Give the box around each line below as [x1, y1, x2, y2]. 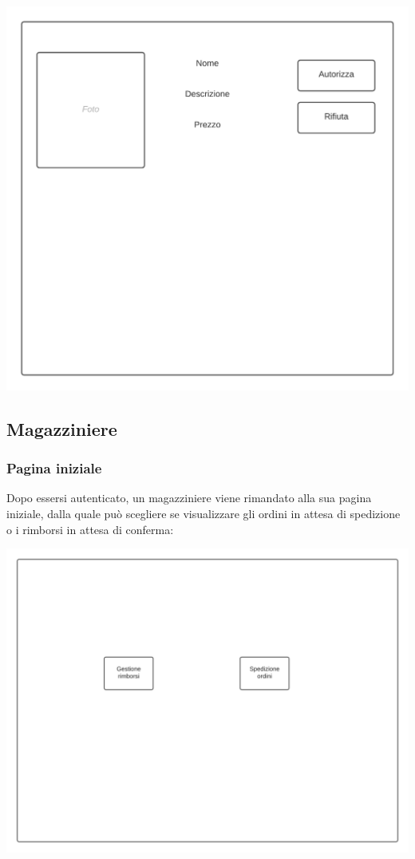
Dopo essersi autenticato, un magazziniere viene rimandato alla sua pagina [6, 489, 372, 506]
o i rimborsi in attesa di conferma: [6, 521, 174, 537]
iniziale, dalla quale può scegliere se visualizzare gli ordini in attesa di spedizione [6, 505, 401, 522]
